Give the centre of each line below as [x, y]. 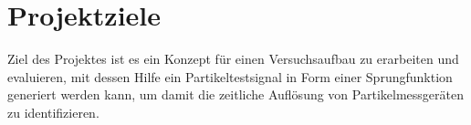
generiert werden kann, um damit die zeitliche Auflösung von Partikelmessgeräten [235, 94]
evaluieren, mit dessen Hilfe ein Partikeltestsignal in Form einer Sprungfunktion [230, 76]
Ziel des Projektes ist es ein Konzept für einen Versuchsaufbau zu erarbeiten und [233, 59]
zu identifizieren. [53, 112]
